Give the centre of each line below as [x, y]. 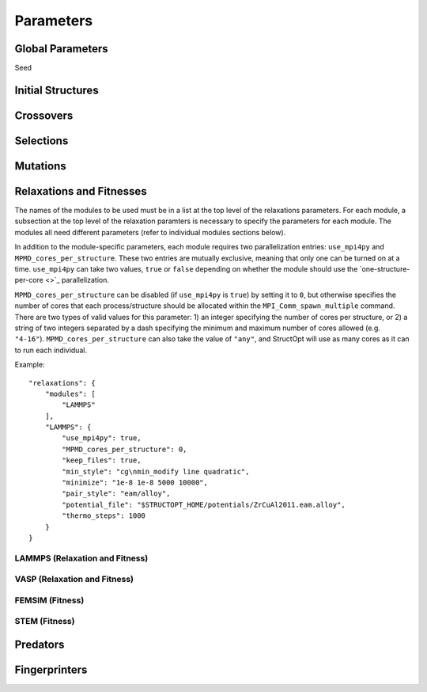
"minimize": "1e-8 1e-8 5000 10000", [135, 483]
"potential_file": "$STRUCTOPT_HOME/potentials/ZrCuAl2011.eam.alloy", [204, 504]
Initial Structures [57, 90]
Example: [30, 365]
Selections [42, 141]
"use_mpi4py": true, [102, 438]
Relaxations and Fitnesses [81, 191]
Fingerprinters [51, 670]
